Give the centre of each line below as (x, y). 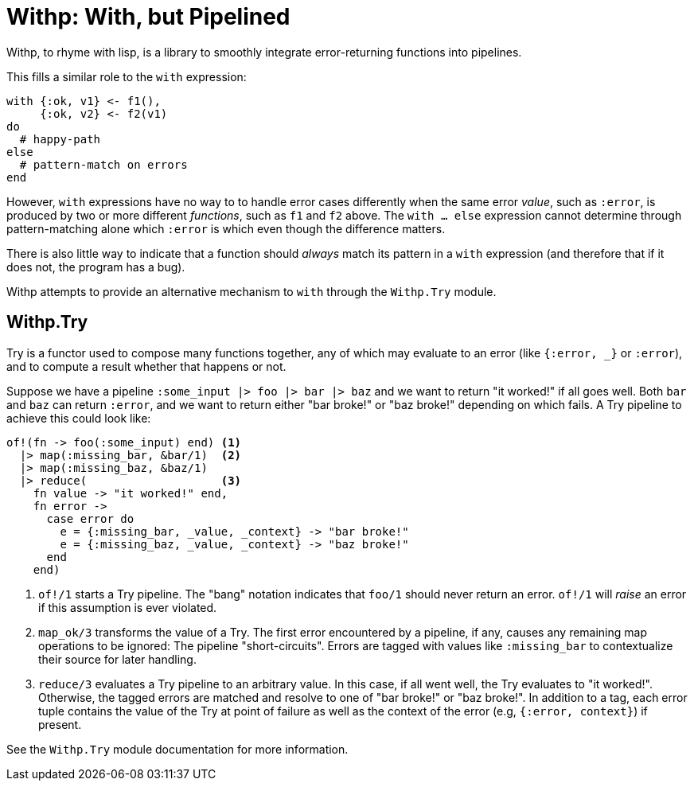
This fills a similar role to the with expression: (127, 76)
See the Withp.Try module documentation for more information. (177, 749)
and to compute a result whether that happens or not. (146, 366)
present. (60, 724)
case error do (90, 518)
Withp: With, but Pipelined (148, 17)
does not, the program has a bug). (96, 267)
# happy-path (60, 139)
